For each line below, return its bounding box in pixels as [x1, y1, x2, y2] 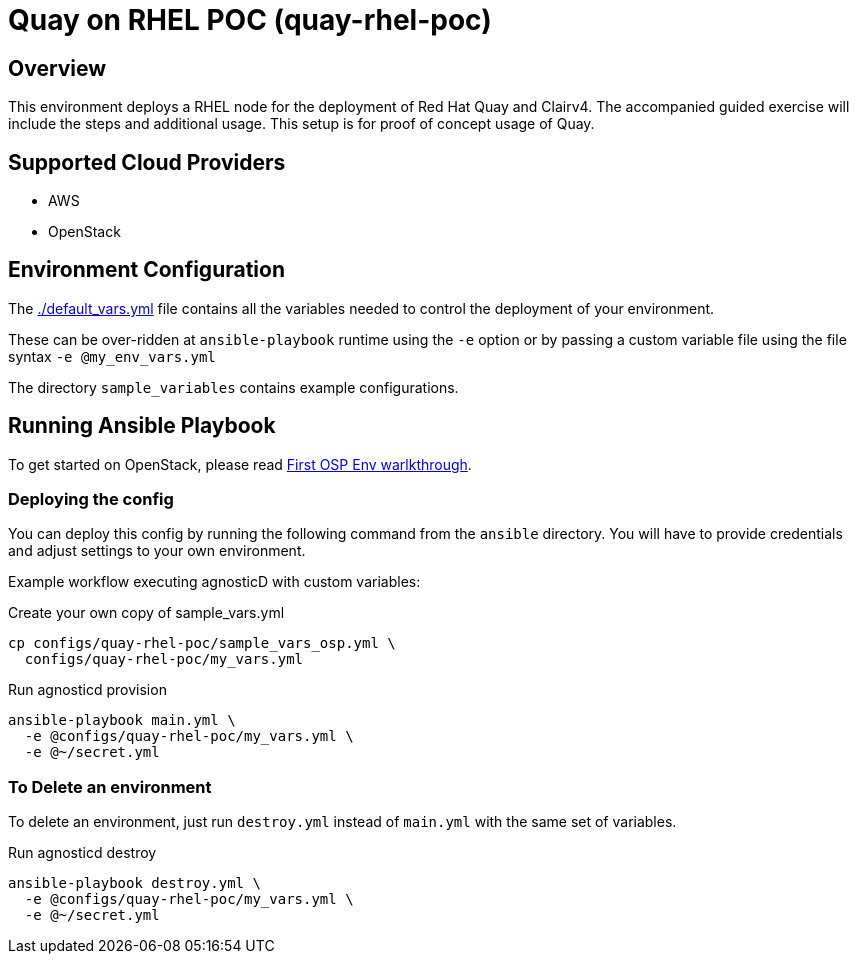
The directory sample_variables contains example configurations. [8, 378, 459, 396]
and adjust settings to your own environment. [8, 542, 306, 560]
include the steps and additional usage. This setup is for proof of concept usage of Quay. [8, 115, 595, 133]
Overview [8, 55, 107, 81]
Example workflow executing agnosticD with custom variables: [8, 573, 421, 591]
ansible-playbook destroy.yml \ [8, 875, 261, 892]
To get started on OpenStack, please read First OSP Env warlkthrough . [8, 455, 472, 473]
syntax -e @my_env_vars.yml [8, 347, 216, 365]
